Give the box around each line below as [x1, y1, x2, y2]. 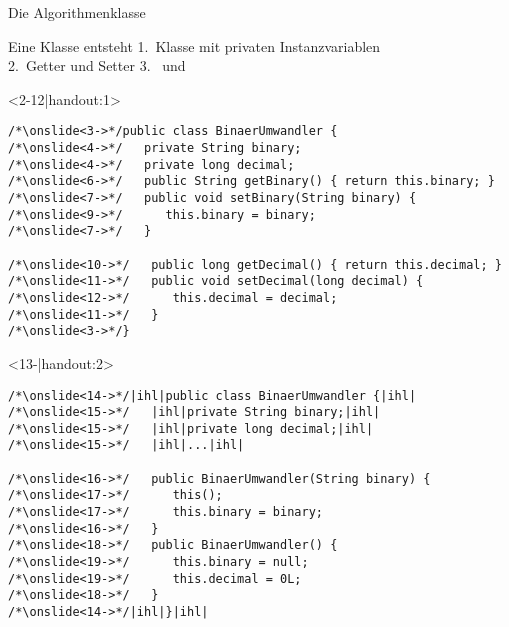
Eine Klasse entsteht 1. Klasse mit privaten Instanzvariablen [8, 35, 381, 56]
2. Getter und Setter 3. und [8, 55, 186, 76]
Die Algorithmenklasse [8, 2, 146, 22]
